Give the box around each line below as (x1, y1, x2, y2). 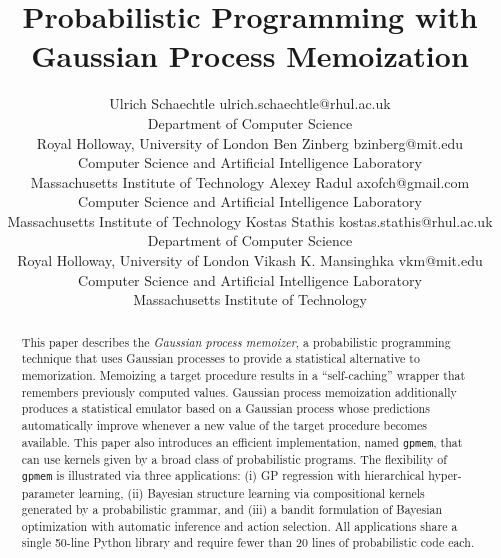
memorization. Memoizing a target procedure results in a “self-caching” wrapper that (21, 366, 466, 383)
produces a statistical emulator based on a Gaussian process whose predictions (21, 400, 430, 417)
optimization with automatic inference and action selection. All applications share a (21, 517, 458, 534)
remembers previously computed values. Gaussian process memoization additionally (21, 383, 457, 400)
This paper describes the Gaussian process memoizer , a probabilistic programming (21, 333, 451, 350)
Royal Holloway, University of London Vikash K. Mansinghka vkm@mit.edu (17, 250, 483, 271)
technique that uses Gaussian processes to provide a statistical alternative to (21, 350, 420, 367)
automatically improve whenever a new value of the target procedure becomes (21, 416, 427, 433)
